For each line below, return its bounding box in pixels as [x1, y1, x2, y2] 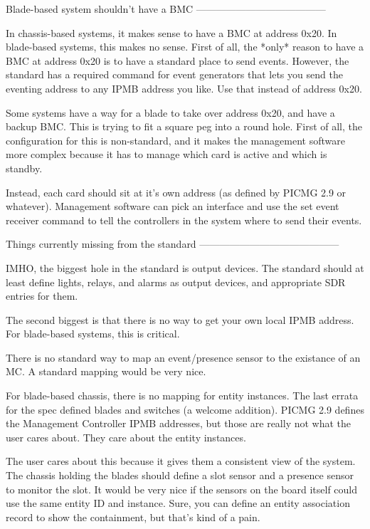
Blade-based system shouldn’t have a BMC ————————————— [6, 1, 326, 16]
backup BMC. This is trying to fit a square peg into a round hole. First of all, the [6, 119, 362, 134]
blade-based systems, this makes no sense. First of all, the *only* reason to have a [6, 39, 364, 54]
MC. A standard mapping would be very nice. [6, 364, 206, 379]
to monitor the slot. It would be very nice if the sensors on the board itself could [6, 481, 358, 496]
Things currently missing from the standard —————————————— [6, 236, 339, 251]
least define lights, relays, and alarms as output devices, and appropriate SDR [6, 274, 346, 289]
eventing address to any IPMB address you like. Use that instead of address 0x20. [6, 80, 362, 95]
